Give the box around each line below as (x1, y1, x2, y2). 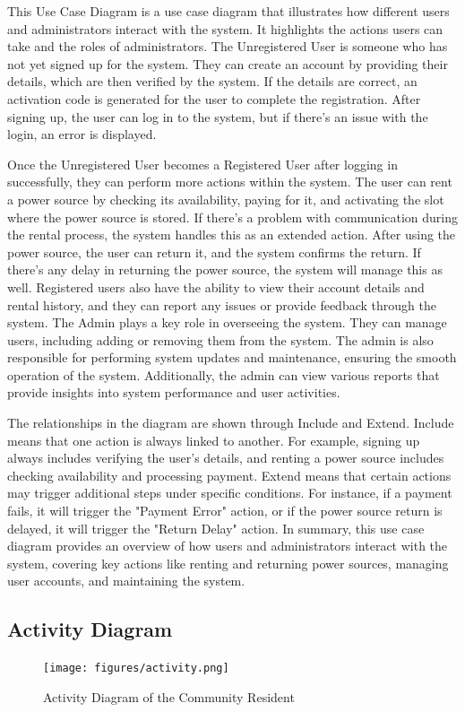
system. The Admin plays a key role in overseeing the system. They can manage (7, 313, 447, 332)
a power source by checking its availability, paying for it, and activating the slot (7, 189, 444, 208)
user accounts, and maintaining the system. (7, 571, 245, 590)
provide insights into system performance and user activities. (7, 383, 340, 402)
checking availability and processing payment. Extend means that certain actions (7, 465, 452, 484)
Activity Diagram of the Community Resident (43, 687, 295, 706)
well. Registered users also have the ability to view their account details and (7, 277, 425, 296)
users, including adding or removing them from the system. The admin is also (7, 330, 434, 349)
